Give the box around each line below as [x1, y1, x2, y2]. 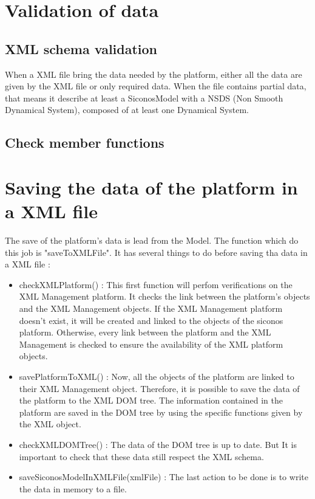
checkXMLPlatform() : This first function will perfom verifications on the [19, 278, 293, 291]
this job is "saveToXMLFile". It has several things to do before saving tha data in [5, 246, 308, 258]
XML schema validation [5, 39, 158, 58]
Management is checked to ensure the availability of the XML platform [19, 337, 283, 350]
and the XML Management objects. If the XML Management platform [19, 302, 283, 315]
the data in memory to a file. [19, 482, 127, 495]
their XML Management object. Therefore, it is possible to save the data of [19, 382, 300, 394]
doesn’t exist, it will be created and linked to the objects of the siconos [19, 314, 283, 326]
